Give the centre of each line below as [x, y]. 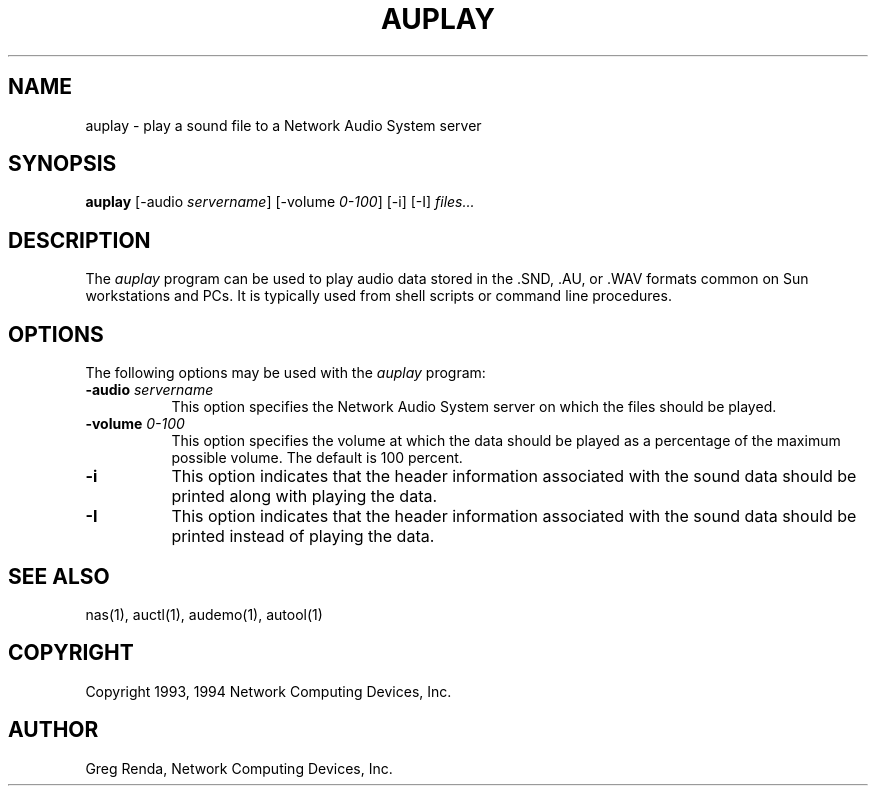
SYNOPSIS [62, 164]
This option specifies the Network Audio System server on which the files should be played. [474, 407]
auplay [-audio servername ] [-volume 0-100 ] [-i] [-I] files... [280, 202]
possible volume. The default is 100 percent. [317, 458]
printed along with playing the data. [304, 496]
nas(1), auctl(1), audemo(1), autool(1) [204, 614]
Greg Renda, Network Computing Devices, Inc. [239, 768]
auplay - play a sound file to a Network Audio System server [283, 125]
